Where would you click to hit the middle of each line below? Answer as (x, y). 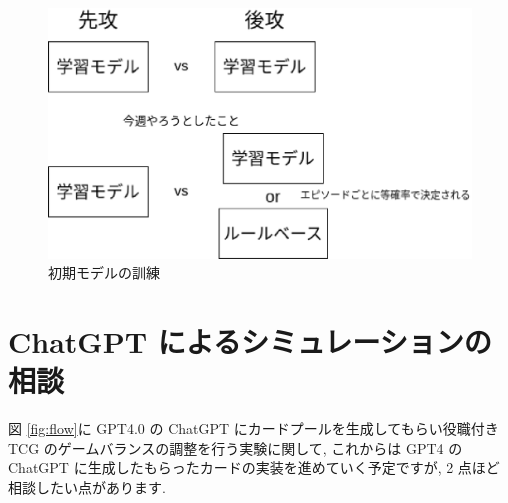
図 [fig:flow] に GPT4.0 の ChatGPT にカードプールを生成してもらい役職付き (253, 428)
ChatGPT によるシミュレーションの (250, 340)
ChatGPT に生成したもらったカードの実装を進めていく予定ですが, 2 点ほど (254, 467)
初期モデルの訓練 (104, 272)
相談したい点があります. (87, 486)
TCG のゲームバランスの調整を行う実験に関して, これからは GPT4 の (235, 447)
